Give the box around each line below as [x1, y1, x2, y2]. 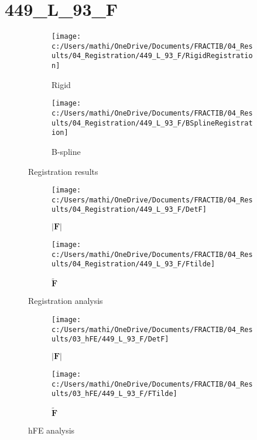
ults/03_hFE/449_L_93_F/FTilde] [52, 390, 177, 398]
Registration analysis [28, 295, 103, 307]
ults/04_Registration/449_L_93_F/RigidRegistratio [52, 52, 253, 60]
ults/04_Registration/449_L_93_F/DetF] [52, 205, 207, 214]
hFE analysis [28, 424, 75, 436]
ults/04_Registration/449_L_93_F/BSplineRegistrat [52, 119, 253, 127]
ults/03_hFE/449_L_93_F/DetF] [52, 335, 169, 344]
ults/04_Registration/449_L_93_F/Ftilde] [52, 260, 215, 269]
